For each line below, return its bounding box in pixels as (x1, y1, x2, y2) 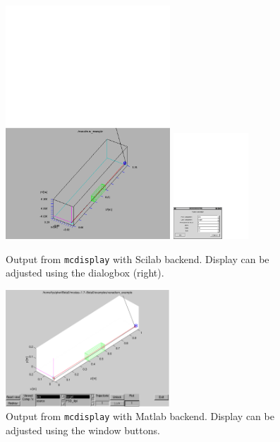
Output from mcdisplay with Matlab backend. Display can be (6, 409, 274, 424)
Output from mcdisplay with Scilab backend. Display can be (6, 251, 269, 266)
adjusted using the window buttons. (6, 422, 160, 437)
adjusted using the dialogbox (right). (6, 265, 164, 280)
